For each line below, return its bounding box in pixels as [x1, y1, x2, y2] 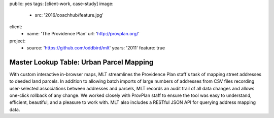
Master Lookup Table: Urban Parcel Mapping [9, 58, 154, 67]
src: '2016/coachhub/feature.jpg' [35, 12, 104, 18]
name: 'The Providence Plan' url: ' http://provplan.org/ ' [26, 31, 140, 37]
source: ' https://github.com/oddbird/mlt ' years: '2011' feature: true [26, 44, 165, 50]
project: [9, 38, 26, 44]
